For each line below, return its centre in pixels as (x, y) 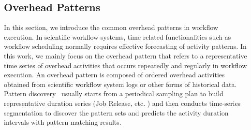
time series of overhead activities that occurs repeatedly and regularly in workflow (125, 65)
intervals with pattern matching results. (63, 122)
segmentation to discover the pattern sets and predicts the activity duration (116, 112)
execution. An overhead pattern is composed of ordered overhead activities (114, 75)
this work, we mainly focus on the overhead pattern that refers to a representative (125, 55)
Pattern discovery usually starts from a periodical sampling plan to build (114, 94)
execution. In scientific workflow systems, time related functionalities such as (118, 36)
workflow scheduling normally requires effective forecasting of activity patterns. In (125, 46)
